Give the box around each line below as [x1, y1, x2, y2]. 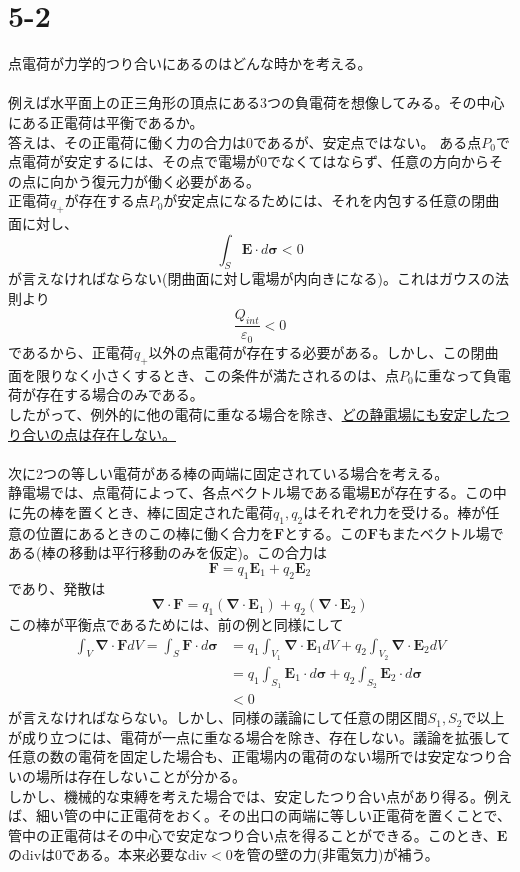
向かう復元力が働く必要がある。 [49, 170, 260, 191]
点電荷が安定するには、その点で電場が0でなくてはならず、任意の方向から [8, 151, 490, 172]
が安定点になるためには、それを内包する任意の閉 [163, 190, 486, 211]
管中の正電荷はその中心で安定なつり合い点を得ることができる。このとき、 [8, 824, 497, 845]
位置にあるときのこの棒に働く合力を [35, 522, 274, 543]
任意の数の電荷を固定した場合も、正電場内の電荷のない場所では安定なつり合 [8, 746, 512, 767]
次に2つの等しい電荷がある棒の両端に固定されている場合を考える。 [8, 462, 449, 483]
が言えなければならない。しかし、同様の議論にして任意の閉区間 [8, 707, 428, 728]
